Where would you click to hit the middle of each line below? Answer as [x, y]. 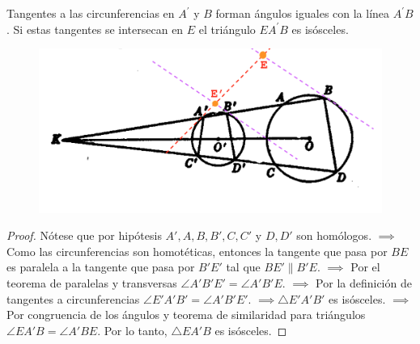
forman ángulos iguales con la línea [303, 13]
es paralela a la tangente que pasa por [101, 267]
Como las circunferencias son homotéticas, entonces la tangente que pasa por [197, 251]
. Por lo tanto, [132, 330]
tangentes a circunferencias [73, 298]
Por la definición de [364, 283]
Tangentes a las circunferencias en [91, 13]
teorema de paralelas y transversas [92, 283]
